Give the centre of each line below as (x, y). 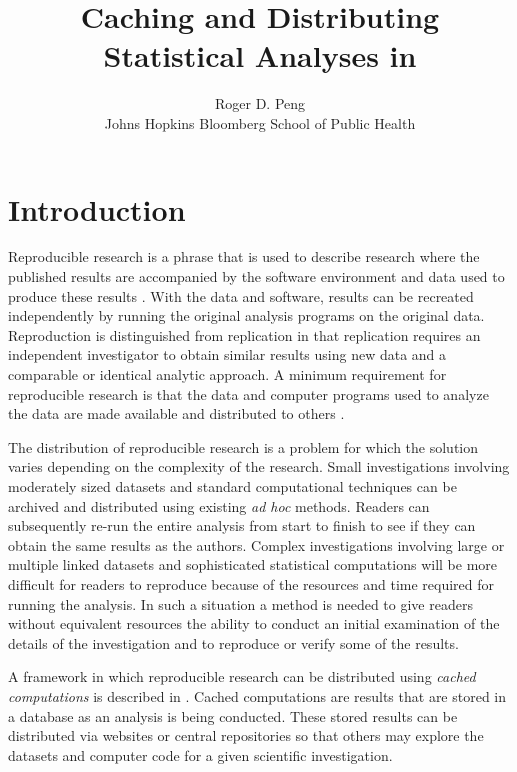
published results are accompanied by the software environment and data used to (256, 276)
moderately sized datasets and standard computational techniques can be (232, 485)
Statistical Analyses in (260, 55)
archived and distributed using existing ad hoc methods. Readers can (219, 505)
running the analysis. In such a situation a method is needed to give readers (240, 603)
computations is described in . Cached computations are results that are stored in (257, 695)
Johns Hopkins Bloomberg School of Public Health (260, 122)
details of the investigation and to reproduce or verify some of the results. (233, 642)
